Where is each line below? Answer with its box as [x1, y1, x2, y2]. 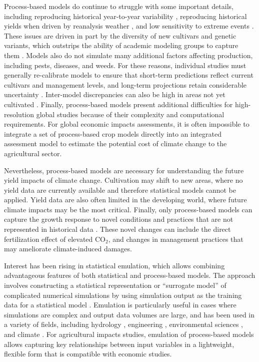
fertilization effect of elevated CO [4, 233, 106, 244]
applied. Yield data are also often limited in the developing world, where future [4, 194, 247, 205]
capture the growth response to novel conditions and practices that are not [4, 214, 233, 224]
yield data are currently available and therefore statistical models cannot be [4, 184, 236, 195]
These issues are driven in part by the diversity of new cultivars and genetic [4, 30, 236, 41]
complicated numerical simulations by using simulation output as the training [4, 289, 242, 300]
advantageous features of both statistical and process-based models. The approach [4, 270, 255, 280]
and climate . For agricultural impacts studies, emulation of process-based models [4, 329, 254, 339]
